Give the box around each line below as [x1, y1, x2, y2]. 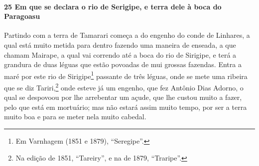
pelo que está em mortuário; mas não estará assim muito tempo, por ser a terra [4, 101, 247, 112]
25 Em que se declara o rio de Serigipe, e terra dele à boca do [4, 1, 222, 11]
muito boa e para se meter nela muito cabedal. [4, 111, 146, 122]
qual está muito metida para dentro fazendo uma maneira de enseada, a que [4, 39, 236, 50]
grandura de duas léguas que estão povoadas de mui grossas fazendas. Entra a [4, 59, 242, 70]
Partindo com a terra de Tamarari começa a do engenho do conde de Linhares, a [4, 30, 250, 40]
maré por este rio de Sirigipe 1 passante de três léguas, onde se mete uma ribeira [4, 69, 248, 81]
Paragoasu [4, 11, 40, 21]
